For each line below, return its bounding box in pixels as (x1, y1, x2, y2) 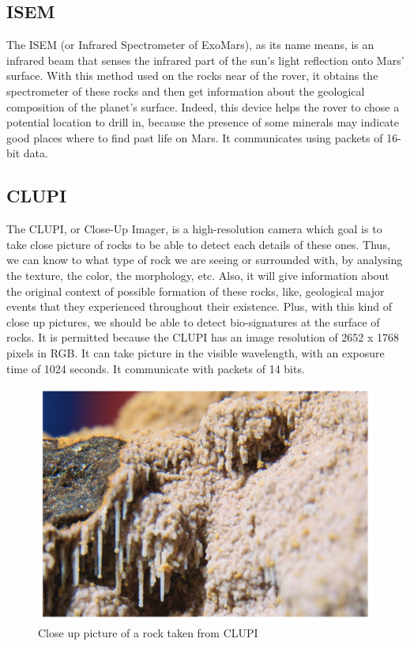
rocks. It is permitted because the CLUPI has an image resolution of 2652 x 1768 (6, 329, 400, 346)
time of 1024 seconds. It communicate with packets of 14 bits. (6, 360, 305, 376)
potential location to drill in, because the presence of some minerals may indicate (6, 114, 400, 130)
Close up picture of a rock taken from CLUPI (38, 625, 258, 641)
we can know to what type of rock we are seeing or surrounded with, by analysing (6, 251, 403, 268)
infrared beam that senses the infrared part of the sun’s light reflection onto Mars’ (6, 51, 404, 68)
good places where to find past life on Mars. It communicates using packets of (6, 129, 383, 145)
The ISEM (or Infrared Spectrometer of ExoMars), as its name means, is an (6, 36, 374, 53)
